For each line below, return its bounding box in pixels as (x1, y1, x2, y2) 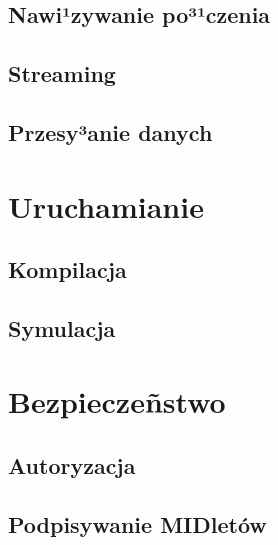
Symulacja (8, 312, 116, 343)
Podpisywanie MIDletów (8, 508, 267, 539)
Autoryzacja (8, 450, 136, 481)
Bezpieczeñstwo (8, 381, 226, 422)
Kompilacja (8, 254, 127, 285)
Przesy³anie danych (8, 116, 213, 147)
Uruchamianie (8, 185, 204, 226)
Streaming (8, 58, 116, 89)
